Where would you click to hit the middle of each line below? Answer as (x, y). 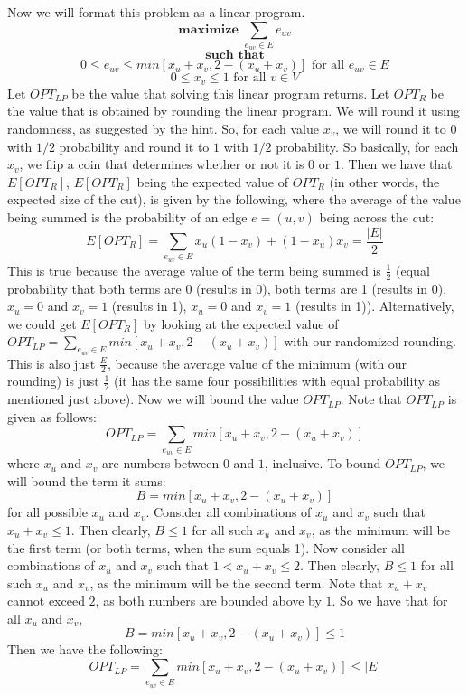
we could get (42, 323)
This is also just (51, 363)
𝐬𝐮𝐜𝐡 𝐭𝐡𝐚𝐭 (235, 56)
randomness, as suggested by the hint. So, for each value (164, 128)
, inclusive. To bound (323, 463)
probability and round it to (134, 146)
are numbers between (161, 463)
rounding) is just (53, 381)
